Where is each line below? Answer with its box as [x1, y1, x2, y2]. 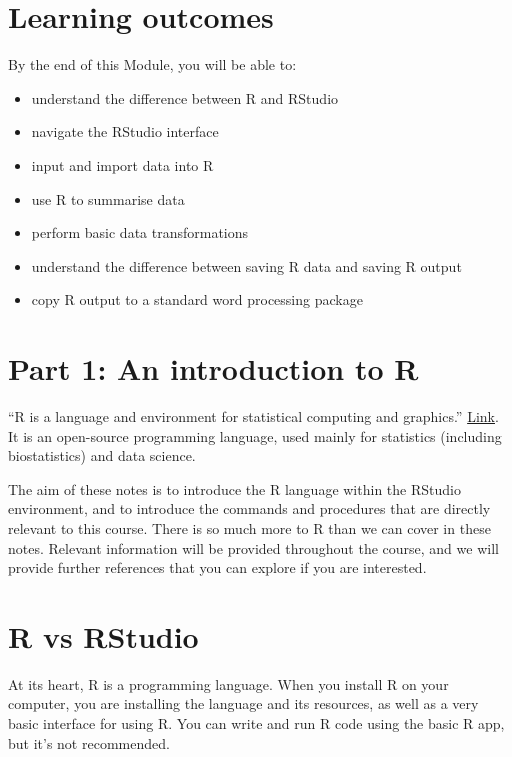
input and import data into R [31, 154, 214, 175]
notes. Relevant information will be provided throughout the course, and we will [8, 537, 499, 558]
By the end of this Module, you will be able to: [8, 54, 297, 75]
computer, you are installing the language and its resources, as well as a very [8, 693, 479, 714]
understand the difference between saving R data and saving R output [31, 255, 462, 276]
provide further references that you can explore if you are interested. [8, 557, 427, 578]
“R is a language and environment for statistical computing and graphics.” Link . [8, 406, 499, 426]
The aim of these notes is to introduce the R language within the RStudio [8, 478, 461, 499]
